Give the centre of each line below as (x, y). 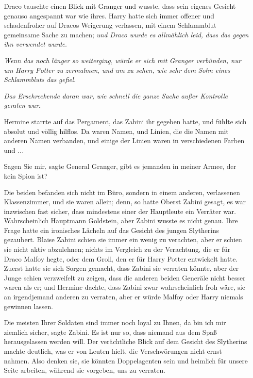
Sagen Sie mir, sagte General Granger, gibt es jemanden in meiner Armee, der (120, 166)
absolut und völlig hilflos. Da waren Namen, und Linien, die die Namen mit (116, 131)
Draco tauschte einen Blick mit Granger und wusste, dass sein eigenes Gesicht (120, 6)
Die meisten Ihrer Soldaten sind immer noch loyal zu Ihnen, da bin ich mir (115, 322)
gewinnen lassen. (29, 306)
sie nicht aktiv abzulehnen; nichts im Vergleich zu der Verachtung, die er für (117, 249)
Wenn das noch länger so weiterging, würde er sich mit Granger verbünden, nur (123, 60)
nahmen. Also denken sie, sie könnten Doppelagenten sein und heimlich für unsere (126, 360)
